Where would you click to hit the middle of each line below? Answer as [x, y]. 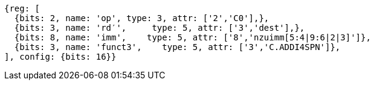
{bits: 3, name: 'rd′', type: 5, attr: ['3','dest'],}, [160, 28]
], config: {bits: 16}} [60, 57]
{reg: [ [22, 8]
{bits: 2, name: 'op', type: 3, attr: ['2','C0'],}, [142, 18]
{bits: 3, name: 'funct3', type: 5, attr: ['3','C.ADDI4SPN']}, [177, 47]
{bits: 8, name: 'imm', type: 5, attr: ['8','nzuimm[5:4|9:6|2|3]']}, [192, 37]
